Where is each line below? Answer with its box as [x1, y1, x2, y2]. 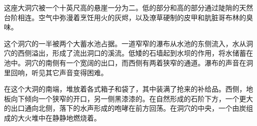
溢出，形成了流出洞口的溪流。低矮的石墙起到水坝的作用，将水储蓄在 [31, 48, 253, 58]
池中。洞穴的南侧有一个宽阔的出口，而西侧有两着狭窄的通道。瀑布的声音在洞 [4, 57, 253, 67]
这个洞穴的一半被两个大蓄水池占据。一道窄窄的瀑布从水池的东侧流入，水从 [4, 38, 246, 48]
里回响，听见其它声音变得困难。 [4, 67, 108, 77]
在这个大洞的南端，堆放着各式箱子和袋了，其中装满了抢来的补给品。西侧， [4, 84, 246, 94]
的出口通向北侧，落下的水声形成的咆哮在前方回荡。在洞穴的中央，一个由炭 [4, 103, 246, 113]
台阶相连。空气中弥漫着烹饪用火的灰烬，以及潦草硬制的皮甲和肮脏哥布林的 [4, 12, 246, 22]
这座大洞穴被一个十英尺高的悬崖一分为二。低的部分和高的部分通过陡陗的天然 [4, 2, 253, 12]
